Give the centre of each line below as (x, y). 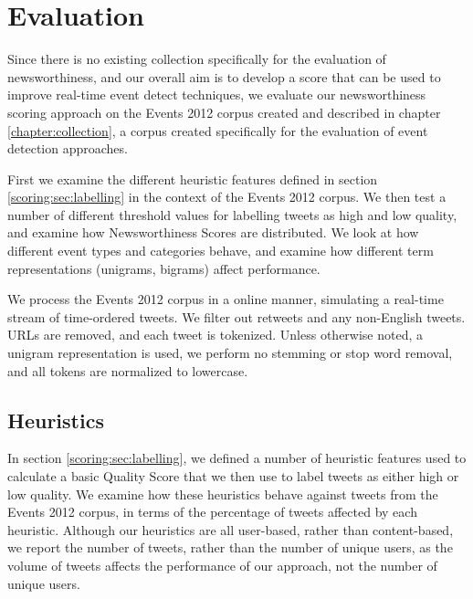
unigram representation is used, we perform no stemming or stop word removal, (230, 353)
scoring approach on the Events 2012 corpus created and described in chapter (224, 112)
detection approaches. (68, 148)
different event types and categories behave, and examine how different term (221, 251)
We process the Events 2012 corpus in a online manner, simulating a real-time (226, 299)
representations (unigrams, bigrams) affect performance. (164, 268)
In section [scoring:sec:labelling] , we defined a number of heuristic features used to (237, 458)
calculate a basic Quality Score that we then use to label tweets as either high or (233, 476)
